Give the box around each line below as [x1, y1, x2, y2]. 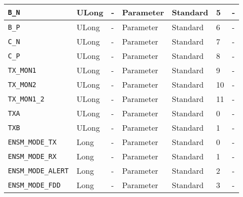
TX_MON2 [8, 80, 37, 89]
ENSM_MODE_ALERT [8, 166, 69, 175]
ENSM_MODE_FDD [8, 181, 61, 189]
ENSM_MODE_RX [8, 152, 57, 160]
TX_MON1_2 [8, 95, 45, 103]
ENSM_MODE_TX [8, 138, 57, 146]
